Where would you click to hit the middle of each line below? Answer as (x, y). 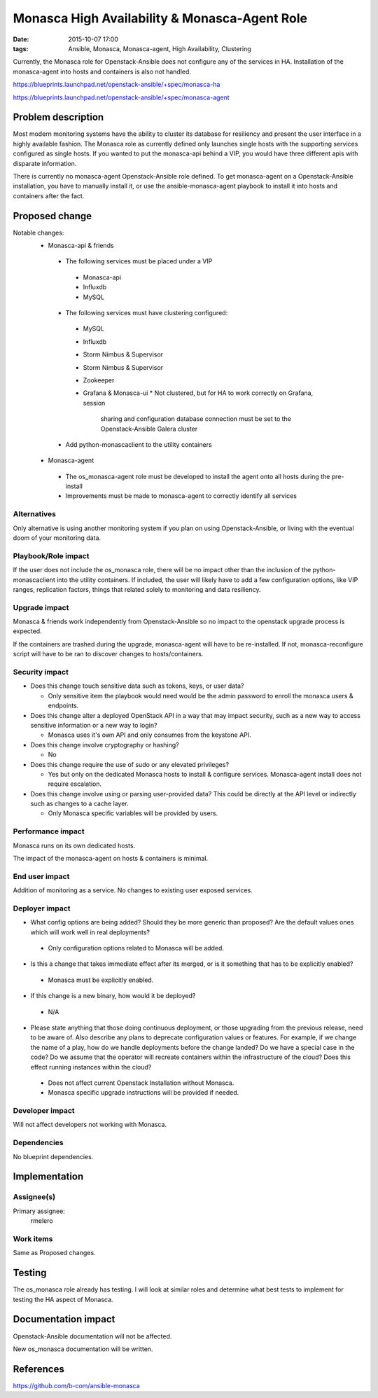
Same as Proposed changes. (54, 1253)
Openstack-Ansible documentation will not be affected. (92, 1336)
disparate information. (45, 163)
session (94, 403)
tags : (21, 48)
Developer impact (44, 1111)
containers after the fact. (49, 195)
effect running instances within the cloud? (91, 1067)
